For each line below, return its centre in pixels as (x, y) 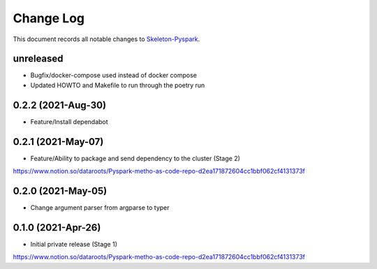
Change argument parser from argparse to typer (100, 207)
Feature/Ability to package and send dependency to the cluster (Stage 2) (135, 158)
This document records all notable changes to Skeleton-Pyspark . (106, 39)
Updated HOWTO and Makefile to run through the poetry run (118, 85)
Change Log (49, 18)
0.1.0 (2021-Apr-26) (57, 228)
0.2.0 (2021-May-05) (60, 191)
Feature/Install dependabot (69, 121)
